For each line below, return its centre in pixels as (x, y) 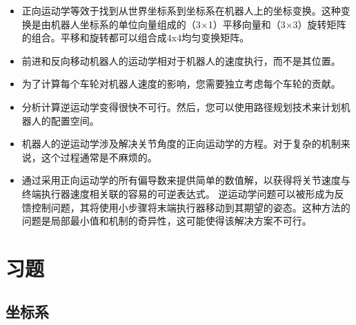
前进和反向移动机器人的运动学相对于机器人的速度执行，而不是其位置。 (181, 60)
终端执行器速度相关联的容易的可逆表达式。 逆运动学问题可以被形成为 (178, 193)
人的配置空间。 (65, 120)
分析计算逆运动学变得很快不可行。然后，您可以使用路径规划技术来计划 (181, 106)
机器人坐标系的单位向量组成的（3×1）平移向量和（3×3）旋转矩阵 (198, 24)
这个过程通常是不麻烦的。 (99, 157)
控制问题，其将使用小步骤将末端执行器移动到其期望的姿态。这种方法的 (191, 207)
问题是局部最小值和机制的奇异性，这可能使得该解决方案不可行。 (167, 221)
